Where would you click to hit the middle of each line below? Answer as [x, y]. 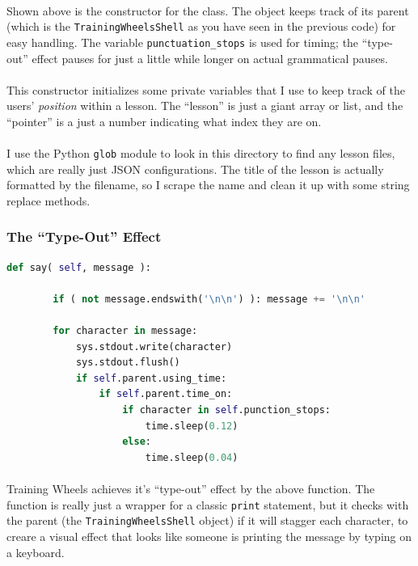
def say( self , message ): [79, 267]
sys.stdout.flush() [128, 363]
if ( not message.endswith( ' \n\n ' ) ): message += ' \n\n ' [209, 299]
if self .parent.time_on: [166, 394]
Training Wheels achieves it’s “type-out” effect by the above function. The [191, 489]
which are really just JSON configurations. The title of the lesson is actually [195, 169]
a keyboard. [36, 552]
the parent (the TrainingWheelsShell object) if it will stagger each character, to [207, 520]
